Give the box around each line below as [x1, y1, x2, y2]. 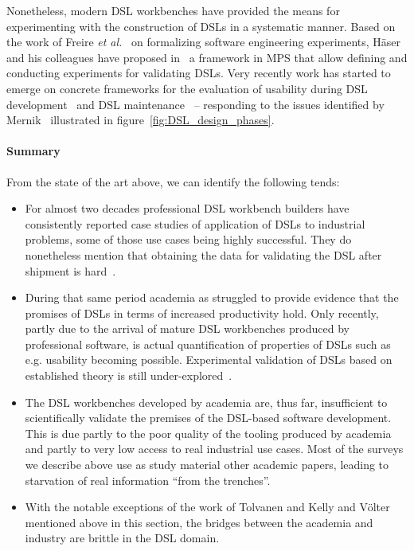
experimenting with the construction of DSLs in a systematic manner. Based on [6, 18, 396, 34]
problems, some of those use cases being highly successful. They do [25, 231, 352, 248]
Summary [6, 143, 61, 159]
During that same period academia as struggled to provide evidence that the [25, 289, 399, 306]
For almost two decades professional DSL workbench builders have [25, 200, 350, 217]
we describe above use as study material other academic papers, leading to [25, 456, 389, 473]
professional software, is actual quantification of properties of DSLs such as [25, 335, 391, 352]
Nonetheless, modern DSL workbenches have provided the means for [6, 2, 340, 18]
